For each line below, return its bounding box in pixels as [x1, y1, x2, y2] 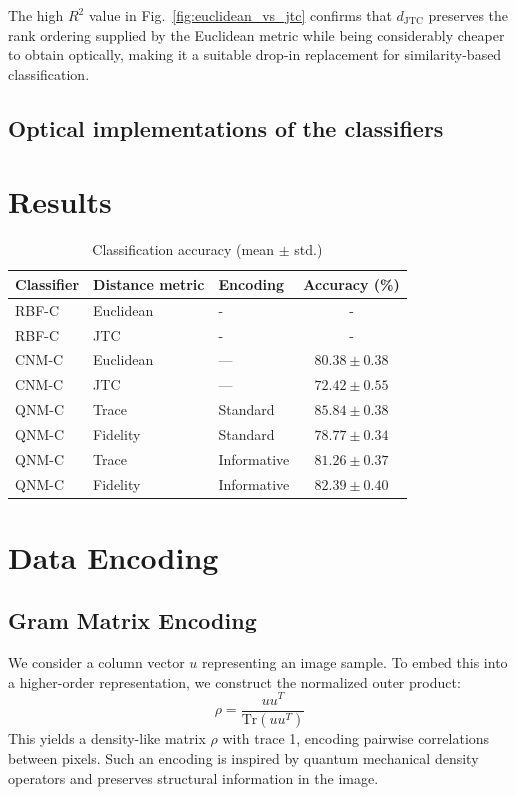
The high [8, 5, 64, 25]
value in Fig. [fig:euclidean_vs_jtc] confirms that [88, 5, 392, 25]
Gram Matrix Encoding [8, 605, 257, 636]
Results [8, 181, 112, 222]
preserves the [428, 5, 509, 25]
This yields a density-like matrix [8, 728, 206, 749]
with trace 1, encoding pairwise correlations [222, 728, 490, 749]
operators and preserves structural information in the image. [8, 767, 379, 788]
